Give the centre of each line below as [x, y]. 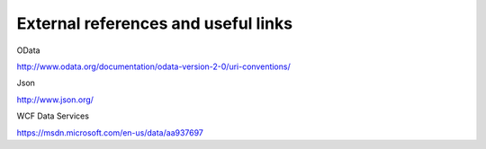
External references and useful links [154, 23]
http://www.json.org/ [55, 100]
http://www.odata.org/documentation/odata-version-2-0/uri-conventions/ [154, 66]
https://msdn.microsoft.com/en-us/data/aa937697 [110, 132]
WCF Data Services [53, 116]
